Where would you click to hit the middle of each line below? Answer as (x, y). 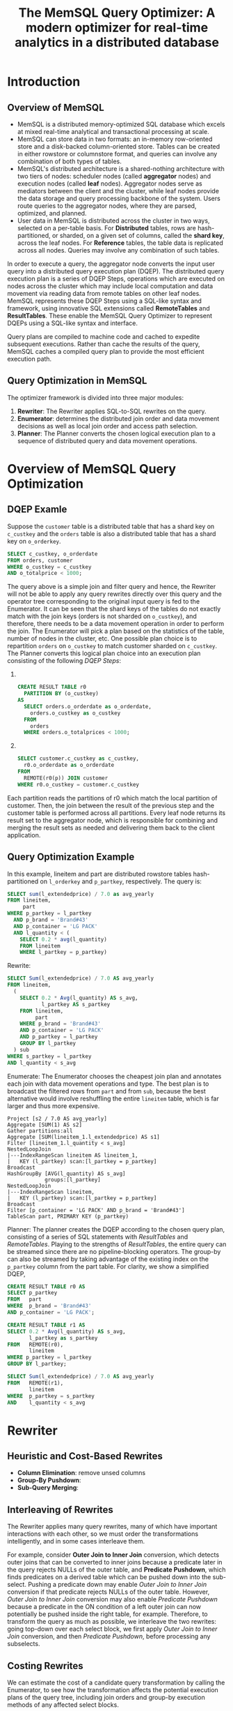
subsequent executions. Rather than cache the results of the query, (104, 344)
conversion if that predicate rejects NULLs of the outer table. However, (109, 1592)
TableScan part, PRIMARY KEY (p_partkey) (68, 1216)
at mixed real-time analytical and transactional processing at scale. (113, 132)
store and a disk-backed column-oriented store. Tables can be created (119, 147)
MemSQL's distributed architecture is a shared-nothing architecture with (121, 169)
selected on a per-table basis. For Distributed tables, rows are (106, 228)
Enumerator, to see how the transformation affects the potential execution (113, 1690)
